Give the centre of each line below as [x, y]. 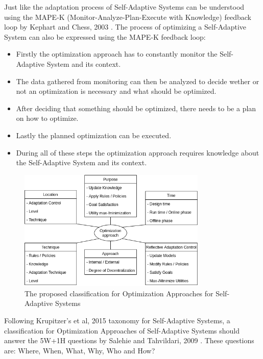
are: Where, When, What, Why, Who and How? [80, 350]
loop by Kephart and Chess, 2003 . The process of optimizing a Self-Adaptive [125, 27]
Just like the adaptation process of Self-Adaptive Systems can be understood [124, 7]
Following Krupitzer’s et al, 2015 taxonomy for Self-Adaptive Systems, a [117, 320]
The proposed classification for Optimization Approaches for [119, 293]
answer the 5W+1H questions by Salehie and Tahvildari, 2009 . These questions [129, 340]
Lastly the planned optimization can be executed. [94, 135]
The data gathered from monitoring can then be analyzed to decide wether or [138, 81]
